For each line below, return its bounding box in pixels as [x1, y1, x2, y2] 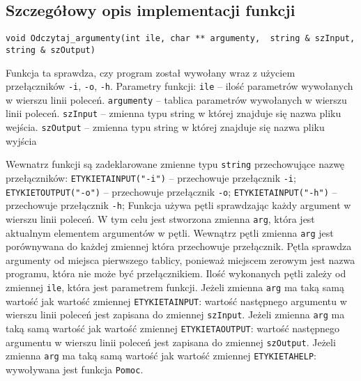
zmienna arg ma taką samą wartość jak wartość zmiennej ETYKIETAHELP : [6, 348, 316, 363]
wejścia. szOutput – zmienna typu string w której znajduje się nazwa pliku [6, 120, 325, 134]
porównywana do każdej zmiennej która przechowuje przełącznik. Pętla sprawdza [6, 239, 352, 254]
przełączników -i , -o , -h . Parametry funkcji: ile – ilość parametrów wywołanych [6, 79, 353, 93]
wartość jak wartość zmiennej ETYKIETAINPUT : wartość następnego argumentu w [6, 293, 347, 308]
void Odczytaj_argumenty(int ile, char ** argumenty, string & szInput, [6, 33, 355, 44]
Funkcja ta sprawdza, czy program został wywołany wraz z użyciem [6, 65, 295, 79]
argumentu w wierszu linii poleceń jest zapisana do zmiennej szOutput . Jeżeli [6, 334, 336, 349]
